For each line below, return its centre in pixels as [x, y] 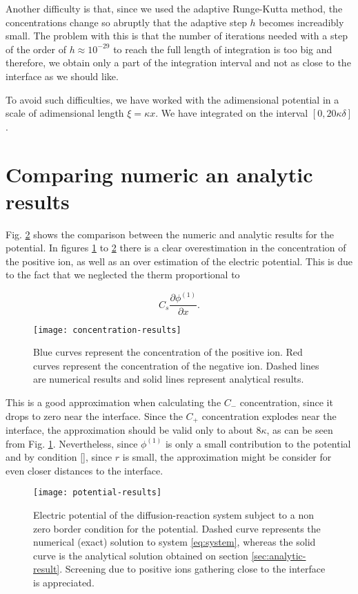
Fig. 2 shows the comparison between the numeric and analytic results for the [170, 234]
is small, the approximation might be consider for [227, 457]
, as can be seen [300, 430]
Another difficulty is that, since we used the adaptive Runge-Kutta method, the [174, 8]
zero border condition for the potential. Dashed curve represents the [177, 528]
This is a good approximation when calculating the [113, 402]
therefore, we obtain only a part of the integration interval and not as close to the [178, 63]
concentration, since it [286, 402]
